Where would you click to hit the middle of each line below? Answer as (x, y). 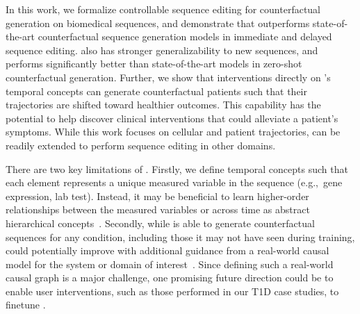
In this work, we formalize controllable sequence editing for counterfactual (163, 9)
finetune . (26, 305)
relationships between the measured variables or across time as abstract (158, 209)
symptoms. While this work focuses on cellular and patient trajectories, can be (173, 132)
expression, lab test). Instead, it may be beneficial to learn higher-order (157, 196)
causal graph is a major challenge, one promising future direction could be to (170, 278)
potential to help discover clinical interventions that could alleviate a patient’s (172, 118)
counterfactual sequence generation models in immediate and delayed (185, 36)
